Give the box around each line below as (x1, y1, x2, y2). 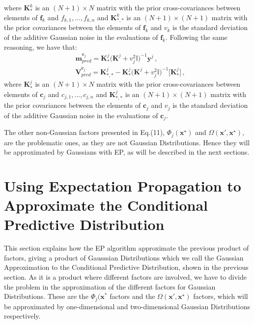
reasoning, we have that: (4, 41, 77, 52)
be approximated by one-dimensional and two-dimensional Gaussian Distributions (4, 301, 250, 311)
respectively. (4, 311, 41, 321)
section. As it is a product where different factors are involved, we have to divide (4, 272, 247, 282)
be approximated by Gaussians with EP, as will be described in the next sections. (4, 147, 250, 157)
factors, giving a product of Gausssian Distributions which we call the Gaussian (4, 252, 244, 262)
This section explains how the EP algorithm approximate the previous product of (4, 243, 249, 253)
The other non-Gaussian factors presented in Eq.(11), (4, 127, 165, 137)
